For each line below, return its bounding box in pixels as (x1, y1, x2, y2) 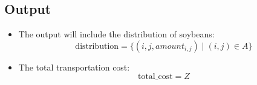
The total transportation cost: (18, 60, 130, 73)
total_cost (137, 72, 173, 81)
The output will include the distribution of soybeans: (18, 28, 215, 40)
